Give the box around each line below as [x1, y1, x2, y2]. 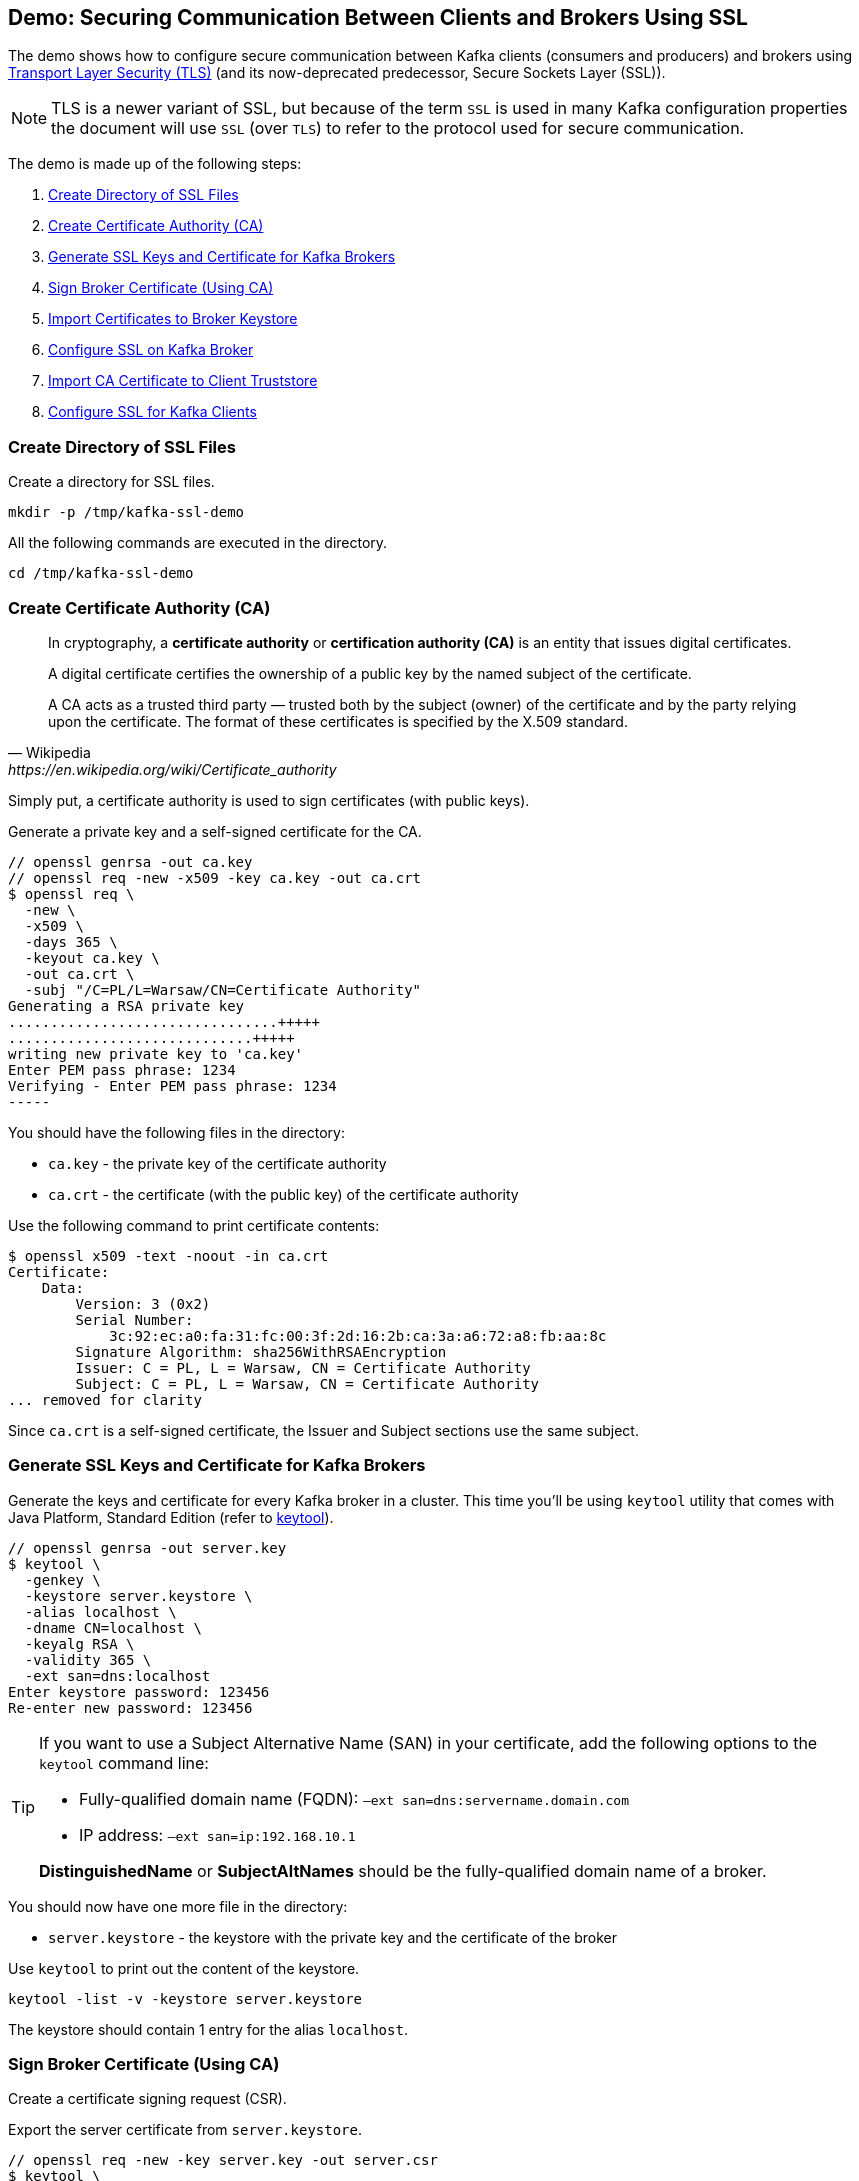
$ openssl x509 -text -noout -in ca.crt [8, 1247, 329, 1264]
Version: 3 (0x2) [75, 1295, 211, 1312]
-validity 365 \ [24, 1651, 152, 1668]
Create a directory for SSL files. [8, 473, 215, 491]
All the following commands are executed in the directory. [8, 534, 388, 552]
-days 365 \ [24, 933, 118, 950]
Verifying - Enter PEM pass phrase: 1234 [8, 1077, 337, 1094]
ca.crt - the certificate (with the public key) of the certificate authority [48, 1185, 519, 1203]
